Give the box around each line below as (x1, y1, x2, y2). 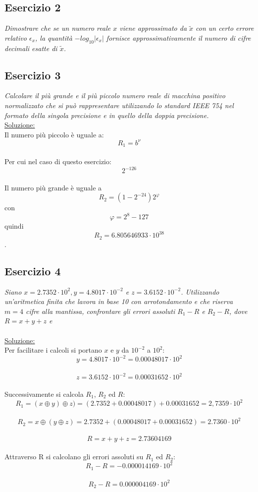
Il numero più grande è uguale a (4, 182, 102, 192)
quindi (4, 221, 24, 231)
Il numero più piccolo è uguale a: (4, 129, 104, 139)
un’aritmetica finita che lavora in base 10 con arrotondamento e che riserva (4, 296, 233, 307)
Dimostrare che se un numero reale (4, 23, 111, 33)
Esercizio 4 (4, 263, 61, 278)
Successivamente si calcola (4, 388, 84, 399)
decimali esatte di (4, 43, 57, 53)
